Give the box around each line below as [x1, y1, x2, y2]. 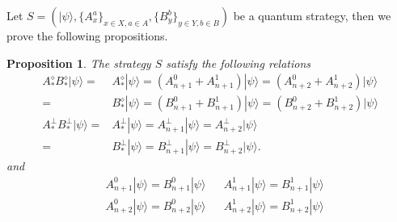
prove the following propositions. [6, 27, 168, 44]
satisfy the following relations [166, 54, 310, 71]
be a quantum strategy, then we [233, 7, 391, 23]
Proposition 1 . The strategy [6, 54, 151, 71]
